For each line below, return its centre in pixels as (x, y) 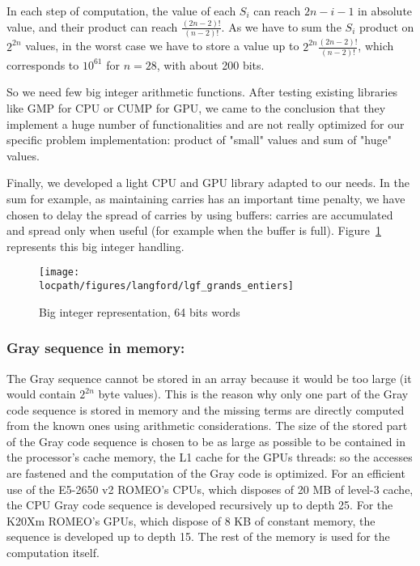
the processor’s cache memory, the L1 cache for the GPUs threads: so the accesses (210, 457)
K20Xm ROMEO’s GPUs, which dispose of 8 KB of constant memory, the (191, 520)
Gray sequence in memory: (96, 348)
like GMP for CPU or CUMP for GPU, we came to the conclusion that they (196, 108)
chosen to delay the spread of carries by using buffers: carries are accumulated (200, 214)
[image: (59, 272)
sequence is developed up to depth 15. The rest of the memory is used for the (198, 536)
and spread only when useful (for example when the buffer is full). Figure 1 (194, 230)
